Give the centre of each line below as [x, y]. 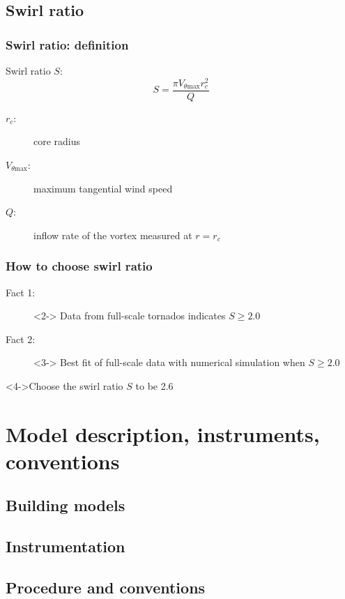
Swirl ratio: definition [67, 44]
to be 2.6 [154, 385]
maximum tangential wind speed [103, 188]
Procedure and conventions [106, 587]
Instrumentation [66, 546]
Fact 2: [21, 339]
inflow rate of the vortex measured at [113, 235]
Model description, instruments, [163, 433]
